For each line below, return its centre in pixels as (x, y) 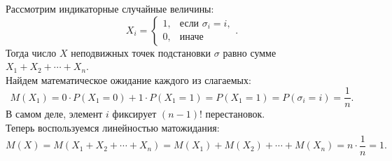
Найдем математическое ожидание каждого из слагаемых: (128, 79)
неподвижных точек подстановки (141, 52)
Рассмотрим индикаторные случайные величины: (110, 8)
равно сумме (250, 52)
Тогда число (31, 52)
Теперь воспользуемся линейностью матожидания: (113, 128)
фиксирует (134, 114)
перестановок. (235, 114)
